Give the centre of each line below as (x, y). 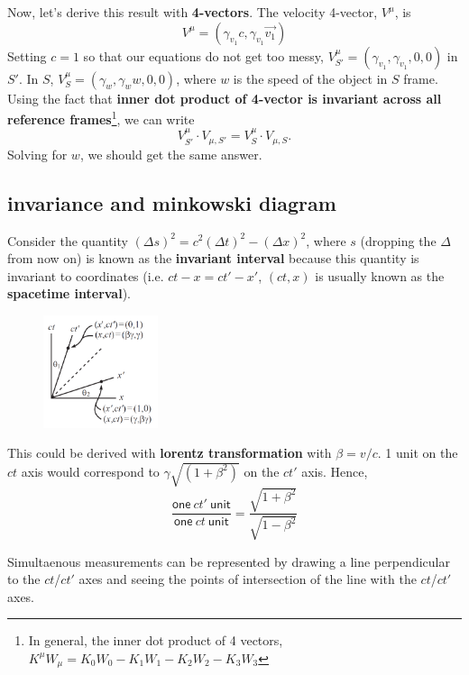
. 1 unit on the (418, 453)
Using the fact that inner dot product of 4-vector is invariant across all (225, 98)
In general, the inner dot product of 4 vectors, (156, 640)
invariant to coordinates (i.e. (86, 275)
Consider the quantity (68, 240)
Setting (27, 55)
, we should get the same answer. (171, 154)
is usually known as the (380, 275)
